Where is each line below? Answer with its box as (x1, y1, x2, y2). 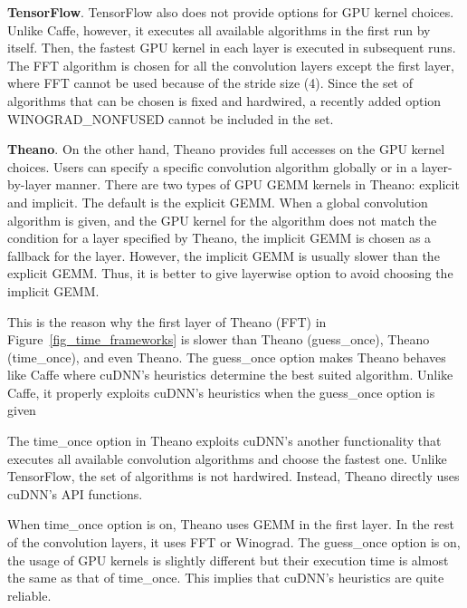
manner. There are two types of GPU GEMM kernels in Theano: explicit (55, 175, 460, 194)
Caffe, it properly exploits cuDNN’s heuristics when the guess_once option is (7, 382, 435, 401)
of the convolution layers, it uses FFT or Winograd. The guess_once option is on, (7, 533, 461, 552)
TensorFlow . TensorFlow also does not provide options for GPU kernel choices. (7, 3, 454, 21)
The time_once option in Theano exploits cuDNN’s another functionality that (7, 431, 442, 450)
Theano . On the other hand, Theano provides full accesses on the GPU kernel (7, 140, 445, 159)
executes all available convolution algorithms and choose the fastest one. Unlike (7, 449, 447, 468)
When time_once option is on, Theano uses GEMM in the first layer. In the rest (7, 515, 454, 534)
